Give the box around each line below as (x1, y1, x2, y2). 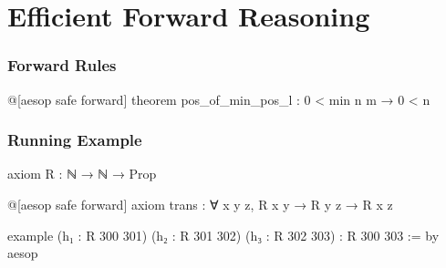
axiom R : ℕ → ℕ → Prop (7, 164, 157, 183)
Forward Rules (7, 54, 117, 77)
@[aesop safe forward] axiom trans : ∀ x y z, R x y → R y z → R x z (7, 195, 393, 213)
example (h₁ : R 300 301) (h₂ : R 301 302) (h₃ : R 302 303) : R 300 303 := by (7, 225, 440, 244)
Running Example (7, 129, 142, 151)
